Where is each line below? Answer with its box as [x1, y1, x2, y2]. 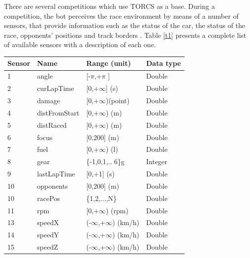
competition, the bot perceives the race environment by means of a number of [4, 10, 239, 21]
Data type [146, 58, 181, 68]
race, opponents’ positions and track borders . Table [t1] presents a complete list [4, 29, 247, 40]
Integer [146, 156, 167, 167]
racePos [37, 193, 60, 203]
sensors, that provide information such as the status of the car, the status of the [4, 20, 246, 30]
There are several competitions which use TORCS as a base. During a [4, 1, 215, 11]
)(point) [105, 95, 130, 105]
